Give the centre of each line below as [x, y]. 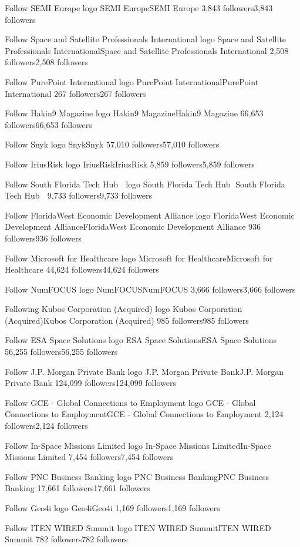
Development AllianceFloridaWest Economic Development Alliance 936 [133, 226]
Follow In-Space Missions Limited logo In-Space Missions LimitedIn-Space [138, 445]
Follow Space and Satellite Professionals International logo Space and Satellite [146, 39]
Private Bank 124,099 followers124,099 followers [90, 383]
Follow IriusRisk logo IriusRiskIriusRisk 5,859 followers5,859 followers [130, 164]
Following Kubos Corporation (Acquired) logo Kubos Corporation [124, 309]
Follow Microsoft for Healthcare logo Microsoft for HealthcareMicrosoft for [139, 258]
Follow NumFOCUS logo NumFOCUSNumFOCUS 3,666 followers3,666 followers [150, 289]
